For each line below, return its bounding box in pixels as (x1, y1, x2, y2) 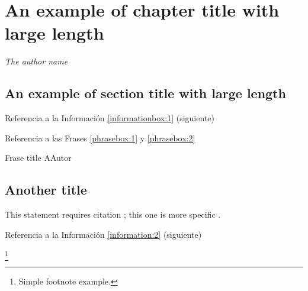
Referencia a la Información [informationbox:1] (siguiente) (5, 112, 214, 124)
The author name (5, 55, 68, 67)
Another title (5, 180, 87, 199)
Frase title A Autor (5, 151, 72, 164)
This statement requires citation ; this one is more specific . (5, 208, 221, 221)
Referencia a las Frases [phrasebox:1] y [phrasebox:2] (5, 131, 195, 144)
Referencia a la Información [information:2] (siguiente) (5, 228, 202, 240)
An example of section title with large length (5, 84, 286, 102)
